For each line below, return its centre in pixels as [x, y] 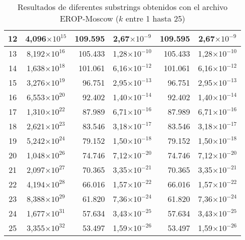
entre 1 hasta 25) [155, 18]
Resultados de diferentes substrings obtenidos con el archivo [123, 7]
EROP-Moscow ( [89, 18]
